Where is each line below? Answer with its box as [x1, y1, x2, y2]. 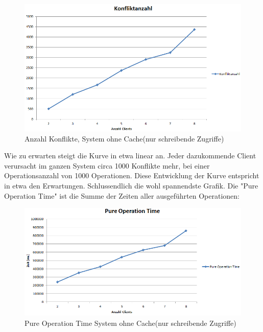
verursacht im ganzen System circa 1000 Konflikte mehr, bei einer [4, 160, 210, 171]
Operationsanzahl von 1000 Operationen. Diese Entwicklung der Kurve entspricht [4, 170, 259, 181]
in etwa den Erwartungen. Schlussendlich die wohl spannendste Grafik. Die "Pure [4, 180, 258, 191]
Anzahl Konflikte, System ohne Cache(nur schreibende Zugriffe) [25, 133, 224, 144]
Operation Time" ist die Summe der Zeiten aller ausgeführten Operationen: [4, 190, 240, 201]
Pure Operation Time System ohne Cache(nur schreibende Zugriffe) [25, 318, 236, 328]
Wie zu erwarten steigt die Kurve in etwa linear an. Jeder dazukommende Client [4, 150, 256, 161]
